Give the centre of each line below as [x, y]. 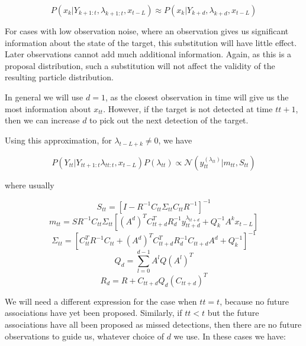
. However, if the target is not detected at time [188, 108]
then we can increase [42, 120]
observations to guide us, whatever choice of [85, 336]
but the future [233, 313]
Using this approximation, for [58, 140]
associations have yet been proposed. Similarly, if [94, 313]
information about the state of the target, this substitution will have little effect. [151, 42]
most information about [48, 108]
